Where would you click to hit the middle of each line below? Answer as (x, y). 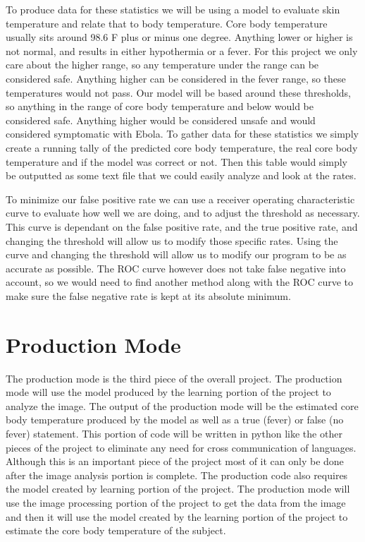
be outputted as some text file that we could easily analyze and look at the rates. (181, 175)
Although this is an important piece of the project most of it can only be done (175, 461)
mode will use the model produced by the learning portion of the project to (168, 392)
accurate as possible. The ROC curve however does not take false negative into (176, 268)
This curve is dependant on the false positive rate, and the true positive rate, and (182, 226)
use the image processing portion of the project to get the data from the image (176, 502)
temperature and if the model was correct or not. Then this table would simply (177, 161)
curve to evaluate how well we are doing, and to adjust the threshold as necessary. (183, 213)
